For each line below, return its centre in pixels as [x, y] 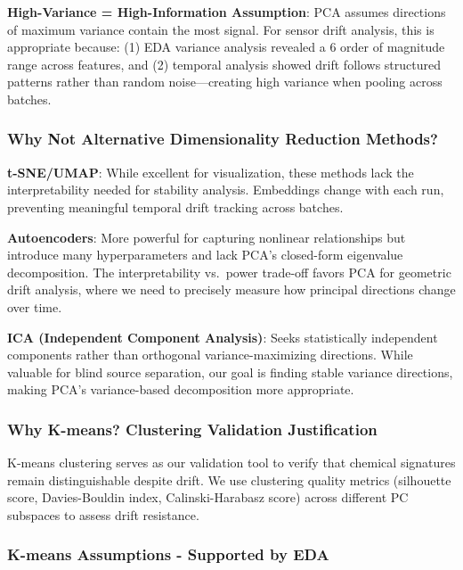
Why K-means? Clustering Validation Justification [192, 429]
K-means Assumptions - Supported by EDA [168, 554]
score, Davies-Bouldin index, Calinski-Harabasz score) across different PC [208, 497]
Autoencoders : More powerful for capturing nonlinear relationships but [207, 237]
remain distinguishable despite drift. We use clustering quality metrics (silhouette [229, 479]
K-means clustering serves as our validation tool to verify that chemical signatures [231, 463]
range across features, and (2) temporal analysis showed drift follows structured [224, 64]
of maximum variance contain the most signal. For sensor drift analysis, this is [221, 29]
